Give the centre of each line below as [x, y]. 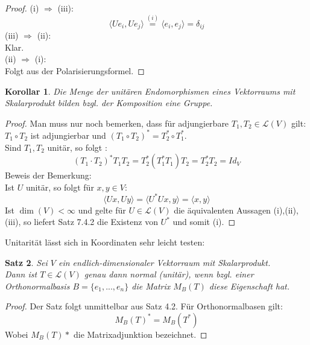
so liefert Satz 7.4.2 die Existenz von [91, 222]
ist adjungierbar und [68, 135]
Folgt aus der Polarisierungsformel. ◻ [75, 71]
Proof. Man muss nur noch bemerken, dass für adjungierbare [117, 123]
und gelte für [102, 210]
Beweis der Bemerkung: [48, 175]
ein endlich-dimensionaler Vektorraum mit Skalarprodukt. [164, 262]
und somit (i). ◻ [204, 222]
